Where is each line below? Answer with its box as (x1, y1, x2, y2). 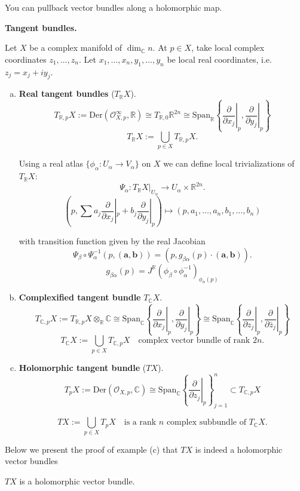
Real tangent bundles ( (19, 87, 115, 100)
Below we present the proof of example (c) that (5, 443, 178, 455)
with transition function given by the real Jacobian (19, 235, 206, 247)
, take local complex (191, 41, 265, 54)
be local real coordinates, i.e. (167, 53, 272, 65)
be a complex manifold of (29, 41, 123, 54)
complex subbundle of (166, 418, 246, 427)
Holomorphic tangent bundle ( (19, 361, 146, 373)
